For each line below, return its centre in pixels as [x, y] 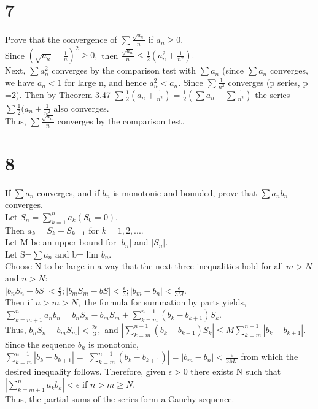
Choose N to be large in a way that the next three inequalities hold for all [144, 266]
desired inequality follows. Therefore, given [85, 371]
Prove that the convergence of [61, 39]
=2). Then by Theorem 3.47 [58, 94]
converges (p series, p [268, 82]
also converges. [81, 108]
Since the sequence [40, 344]
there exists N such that [236, 371]
